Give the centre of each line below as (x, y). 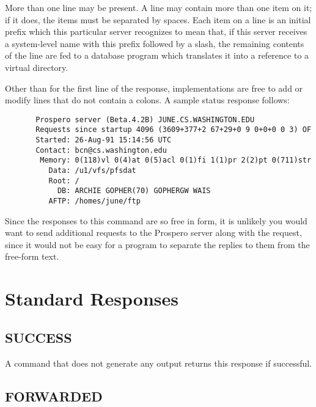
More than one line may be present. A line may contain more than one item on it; (159, 7)
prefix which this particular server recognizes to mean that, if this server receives (156, 31)
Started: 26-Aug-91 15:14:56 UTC (104, 140)
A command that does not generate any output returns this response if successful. (159, 363)
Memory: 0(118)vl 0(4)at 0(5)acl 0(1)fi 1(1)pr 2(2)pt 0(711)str (176, 160)
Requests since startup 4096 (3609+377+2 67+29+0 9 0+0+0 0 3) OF (174, 130)
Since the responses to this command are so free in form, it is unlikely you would (156, 220)
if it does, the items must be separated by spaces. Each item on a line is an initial (158, 19)
